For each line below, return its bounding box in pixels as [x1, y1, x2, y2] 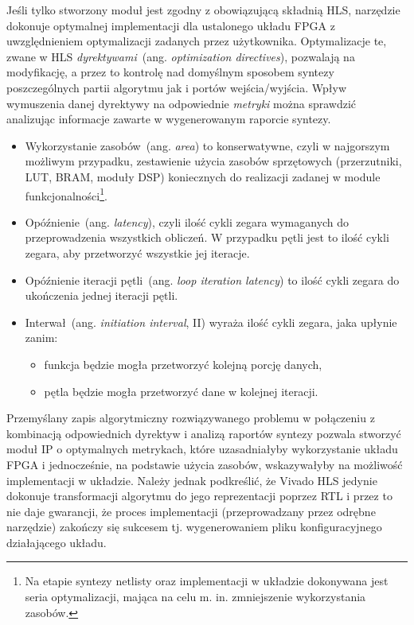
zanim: [25, 329, 58, 346]
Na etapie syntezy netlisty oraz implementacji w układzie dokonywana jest [25, 573, 389, 589]
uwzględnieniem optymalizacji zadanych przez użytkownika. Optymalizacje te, [6, 33, 387, 49]
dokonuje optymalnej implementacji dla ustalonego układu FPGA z [6, 17, 335, 33]
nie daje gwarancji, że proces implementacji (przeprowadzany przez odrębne [6, 503, 376, 519]
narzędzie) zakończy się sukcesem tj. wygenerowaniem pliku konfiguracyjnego [6, 518, 382, 535]
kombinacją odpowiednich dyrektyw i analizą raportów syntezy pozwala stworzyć [6, 425, 401, 441]
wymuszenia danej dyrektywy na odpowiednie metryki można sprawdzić [6, 95, 357, 111]
